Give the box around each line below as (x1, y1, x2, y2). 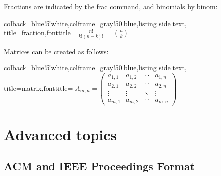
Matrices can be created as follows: (4, 46, 109, 56)
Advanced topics (4, 124, 117, 145)
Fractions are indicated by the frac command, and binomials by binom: (4, 1, 218, 11)
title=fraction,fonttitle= (4, 28, 76, 38)
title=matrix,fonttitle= (4, 83, 73, 93)
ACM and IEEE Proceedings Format (4, 158, 195, 174)
